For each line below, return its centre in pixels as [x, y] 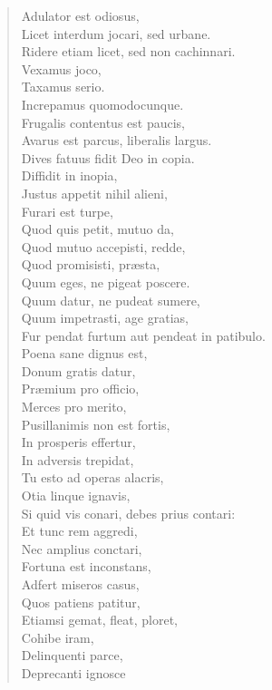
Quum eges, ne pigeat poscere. [106, 282]
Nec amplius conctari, [82, 548]
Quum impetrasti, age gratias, [105, 318]
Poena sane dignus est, [84, 353]
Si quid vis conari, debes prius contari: [128, 513]
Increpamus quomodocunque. [102, 104]
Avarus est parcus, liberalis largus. [117, 140]
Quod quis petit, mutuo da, [97, 229]
